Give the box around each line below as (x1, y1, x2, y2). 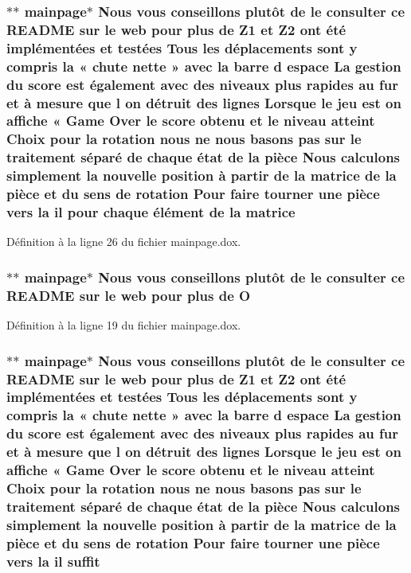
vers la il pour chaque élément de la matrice (6, 202, 296, 222)
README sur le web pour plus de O (6, 285, 251, 305)
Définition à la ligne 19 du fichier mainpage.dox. (6, 317, 241, 333)
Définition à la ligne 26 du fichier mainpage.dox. (6, 233, 241, 250)
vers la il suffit (6, 551, 100, 571)
